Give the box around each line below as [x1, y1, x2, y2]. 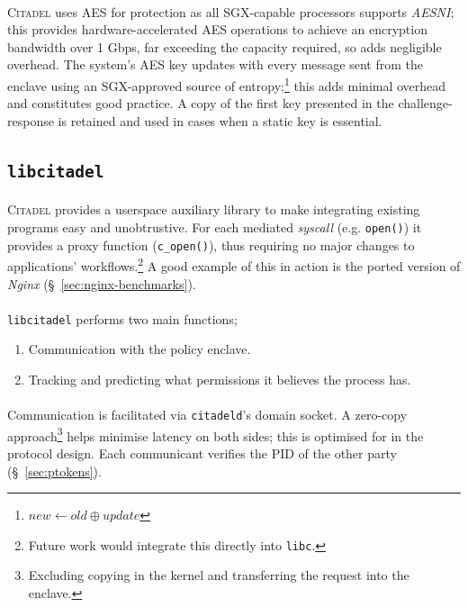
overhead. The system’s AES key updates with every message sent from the [7, 55, 423, 74]
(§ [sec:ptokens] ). [7, 461, 102, 480]
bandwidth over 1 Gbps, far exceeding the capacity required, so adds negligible [7, 37, 442, 56]
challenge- [398, 94, 453, 113]
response [7, 111, 54, 130]
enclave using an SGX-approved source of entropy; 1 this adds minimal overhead [7, 73, 446, 95]
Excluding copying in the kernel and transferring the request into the [28, 566, 409, 584]
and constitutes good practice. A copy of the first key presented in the [7, 94, 394, 113]
